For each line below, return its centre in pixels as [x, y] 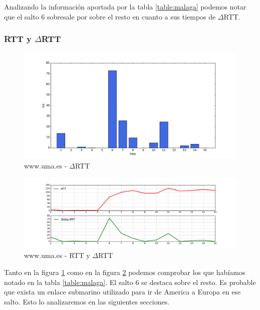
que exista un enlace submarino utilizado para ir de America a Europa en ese [122, 292]
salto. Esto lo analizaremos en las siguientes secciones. [87, 301]
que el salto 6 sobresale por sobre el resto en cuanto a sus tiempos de [110, 16]
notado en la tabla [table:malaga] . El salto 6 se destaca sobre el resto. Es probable [130, 282]
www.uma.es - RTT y [57, 255]
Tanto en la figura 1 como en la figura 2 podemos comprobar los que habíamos [125, 272]
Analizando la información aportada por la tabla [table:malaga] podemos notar [125, 6]
